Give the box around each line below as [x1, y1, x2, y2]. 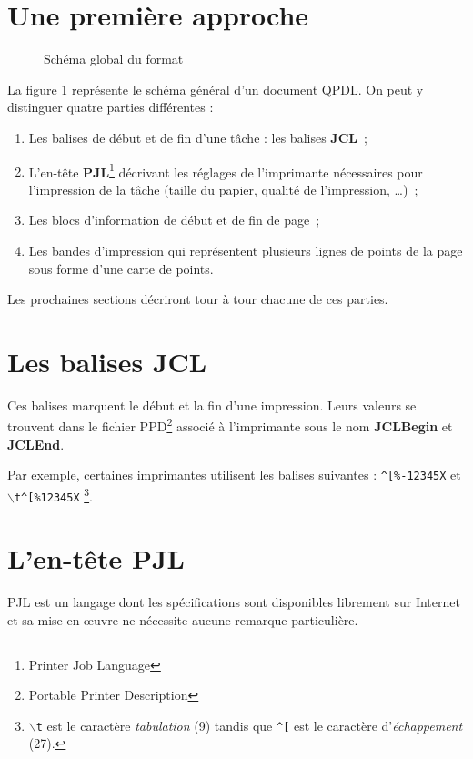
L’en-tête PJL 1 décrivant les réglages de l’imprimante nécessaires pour [28, 159, 423, 181]
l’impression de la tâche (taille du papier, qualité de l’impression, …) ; [28, 179, 418, 198]
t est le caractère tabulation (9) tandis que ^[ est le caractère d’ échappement [35, 715, 463, 734]
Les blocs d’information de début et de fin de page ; [28, 210, 320, 229]
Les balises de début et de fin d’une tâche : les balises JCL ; [28, 127, 367, 147]
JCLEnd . [7, 434, 65, 453]
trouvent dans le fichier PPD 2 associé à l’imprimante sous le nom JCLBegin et [7, 414, 453, 436]
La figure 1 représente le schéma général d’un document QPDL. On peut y [7, 79, 424, 98]
